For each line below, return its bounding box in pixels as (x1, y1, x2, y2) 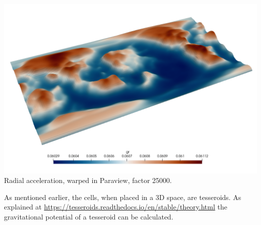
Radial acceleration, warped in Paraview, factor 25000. (4, 175, 172, 185)
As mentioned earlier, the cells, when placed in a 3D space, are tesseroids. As (4, 191, 241, 202)
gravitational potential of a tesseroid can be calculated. (4, 211, 174, 221)
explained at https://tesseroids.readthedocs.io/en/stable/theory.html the (4, 201, 227, 212)
